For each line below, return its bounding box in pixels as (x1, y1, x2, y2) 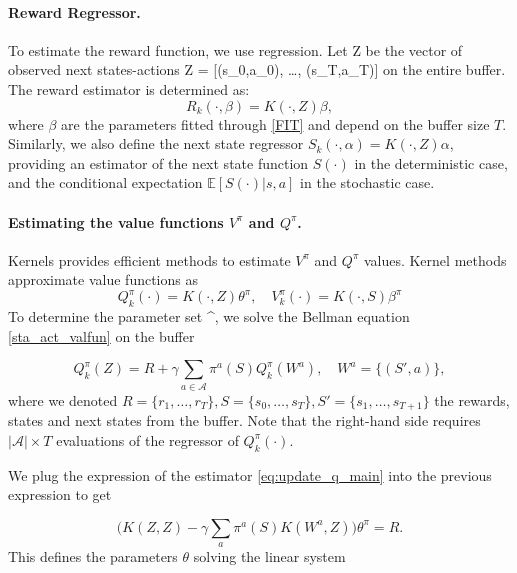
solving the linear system (193, 546, 346, 567)
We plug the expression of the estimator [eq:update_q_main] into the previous (8, 464, 492, 485)
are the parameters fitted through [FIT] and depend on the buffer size (61, 113, 490, 134)
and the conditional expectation (8, 172, 203, 193)
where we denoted (8, 389, 118, 410)
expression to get (8, 484, 112, 505)
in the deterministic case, (354, 152, 508, 173)
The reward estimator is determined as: (8, 78, 250, 99)
